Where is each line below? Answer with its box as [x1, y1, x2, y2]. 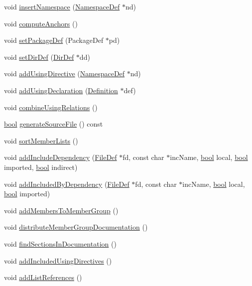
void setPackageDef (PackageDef [4, 35, 104, 45]
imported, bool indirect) [4, 161, 78, 172]
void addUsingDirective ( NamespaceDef [4, 68, 125, 79]
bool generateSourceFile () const [4, 119, 103, 129]
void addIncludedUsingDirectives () [4, 255, 112, 266]
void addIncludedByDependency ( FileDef [4, 178, 129, 189]
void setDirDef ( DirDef [4, 51, 74, 62]
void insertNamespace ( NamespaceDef [4, 1, 120, 11]
